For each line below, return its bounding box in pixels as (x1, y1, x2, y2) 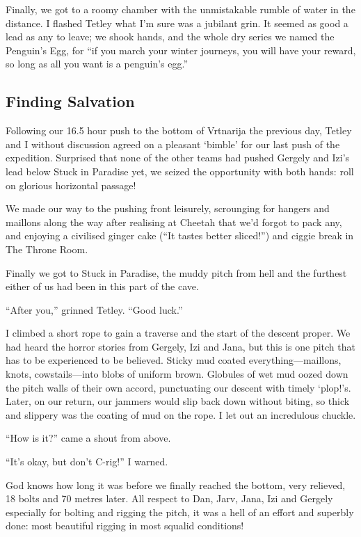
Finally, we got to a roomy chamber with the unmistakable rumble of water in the (6, 2, 355, 16)
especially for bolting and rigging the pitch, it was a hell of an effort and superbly (6, 504, 354, 519)
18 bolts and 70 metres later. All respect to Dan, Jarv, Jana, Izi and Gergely (6, 491, 333, 506)
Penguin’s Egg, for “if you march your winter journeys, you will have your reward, (6, 42, 356, 57)
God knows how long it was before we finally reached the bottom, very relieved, (6, 477, 346, 492)
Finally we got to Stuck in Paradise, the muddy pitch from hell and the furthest (6, 265, 347, 280)
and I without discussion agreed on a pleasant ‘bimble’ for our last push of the (6, 136, 340, 151)
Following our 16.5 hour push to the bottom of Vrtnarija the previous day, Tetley (6, 123, 352, 138)
